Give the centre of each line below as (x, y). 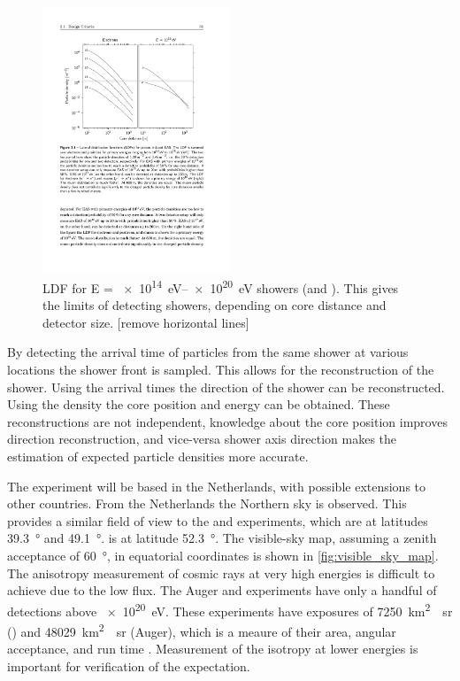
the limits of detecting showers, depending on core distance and (215, 305)
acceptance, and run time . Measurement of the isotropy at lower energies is (213, 649)
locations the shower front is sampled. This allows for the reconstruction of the (221, 370)
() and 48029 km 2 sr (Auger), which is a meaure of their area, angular (202, 630)
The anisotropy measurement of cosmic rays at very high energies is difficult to (221, 573)
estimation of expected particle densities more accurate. (158, 457)
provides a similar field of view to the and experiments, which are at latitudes (218, 520)
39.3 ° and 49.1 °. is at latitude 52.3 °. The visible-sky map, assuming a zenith (222, 538)
